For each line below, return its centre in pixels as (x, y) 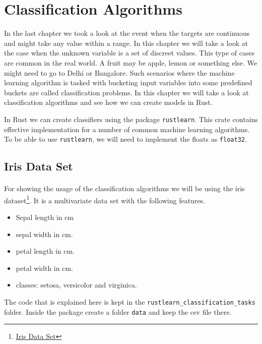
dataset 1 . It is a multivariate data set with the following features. (105, 199)
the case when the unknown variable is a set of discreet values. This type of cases (129, 53)
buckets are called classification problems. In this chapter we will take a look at (126, 92)
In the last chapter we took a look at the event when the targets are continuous (127, 33)
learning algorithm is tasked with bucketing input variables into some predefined (128, 82)
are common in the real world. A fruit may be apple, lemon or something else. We (130, 62)
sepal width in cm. (44, 234)
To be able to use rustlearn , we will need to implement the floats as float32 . (125, 139)
